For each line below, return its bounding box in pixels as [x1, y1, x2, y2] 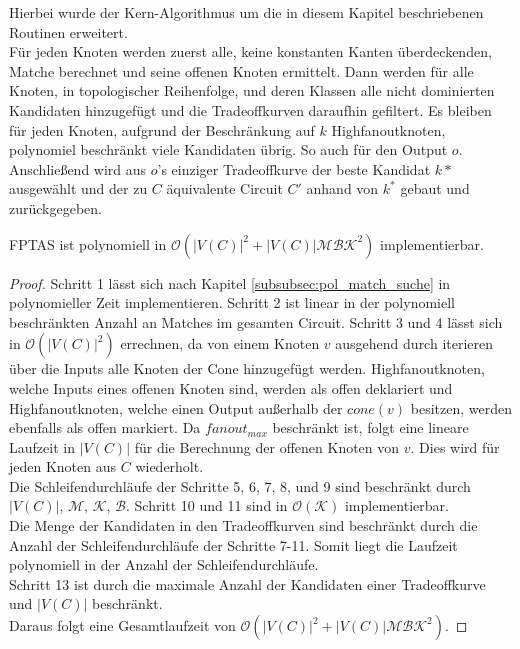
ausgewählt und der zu [9, 178, 148, 199]
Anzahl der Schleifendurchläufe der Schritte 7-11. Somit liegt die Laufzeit [9, 534, 458, 555]
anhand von [306, 178, 379, 199]
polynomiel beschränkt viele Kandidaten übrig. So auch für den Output [9, 139, 448, 160]
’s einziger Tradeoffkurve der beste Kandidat [157, 158, 431, 179]
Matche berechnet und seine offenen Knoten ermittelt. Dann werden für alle [9, 60, 474, 81]
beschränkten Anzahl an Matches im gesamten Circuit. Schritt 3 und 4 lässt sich [9, 311, 503, 332]
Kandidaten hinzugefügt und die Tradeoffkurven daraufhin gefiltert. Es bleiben [9, 99, 492, 120]
